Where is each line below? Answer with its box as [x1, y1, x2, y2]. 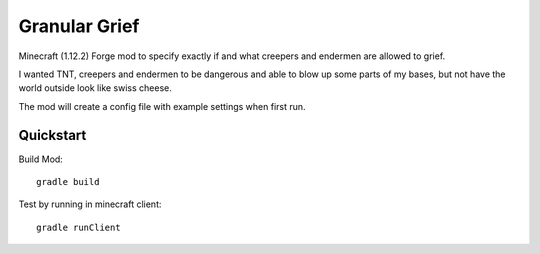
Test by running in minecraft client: [18, 198, 162, 210]
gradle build [36, 176, 100, 188]
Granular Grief [18, 15, 140, 37]
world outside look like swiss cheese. [18, 82, 172, 94]
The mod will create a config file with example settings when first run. [18, 100, 306, 112]
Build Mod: [18, 153, 64, 165]
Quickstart [18, 126, 87, 144]
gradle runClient [36, 221, 121, 233]
